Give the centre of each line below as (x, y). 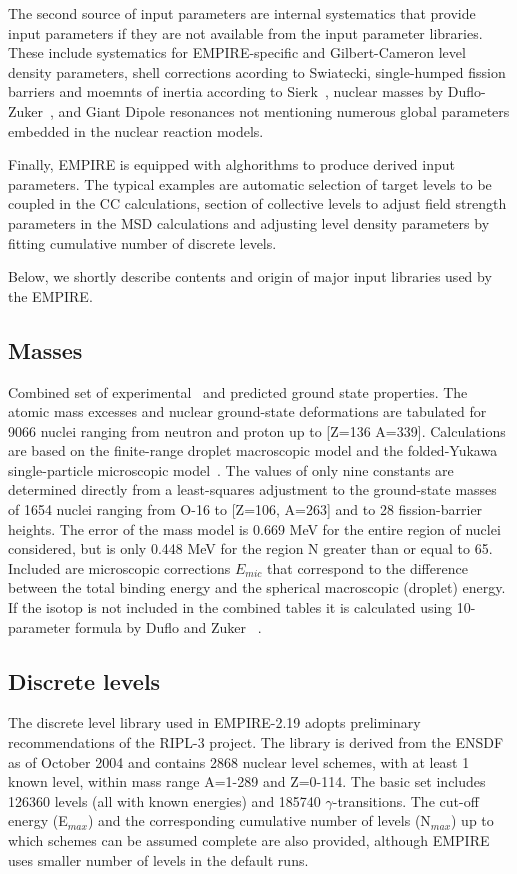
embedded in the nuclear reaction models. (136, 130)
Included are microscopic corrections (119, 567)
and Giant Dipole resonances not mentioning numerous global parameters (284, 110)
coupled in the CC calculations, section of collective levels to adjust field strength (257, 203)
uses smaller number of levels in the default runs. (158, 859)
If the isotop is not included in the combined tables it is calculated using (230, 607)
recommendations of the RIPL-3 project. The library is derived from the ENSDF (256, 742)
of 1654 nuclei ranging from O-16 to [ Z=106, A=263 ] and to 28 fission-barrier (245, 509)
